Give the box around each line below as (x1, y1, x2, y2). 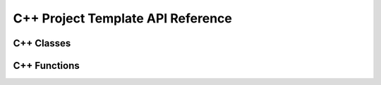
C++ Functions (13, 60, 80, 72)
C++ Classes (13, 37, 71, 49)
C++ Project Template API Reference (13, 11, 233, 26)
